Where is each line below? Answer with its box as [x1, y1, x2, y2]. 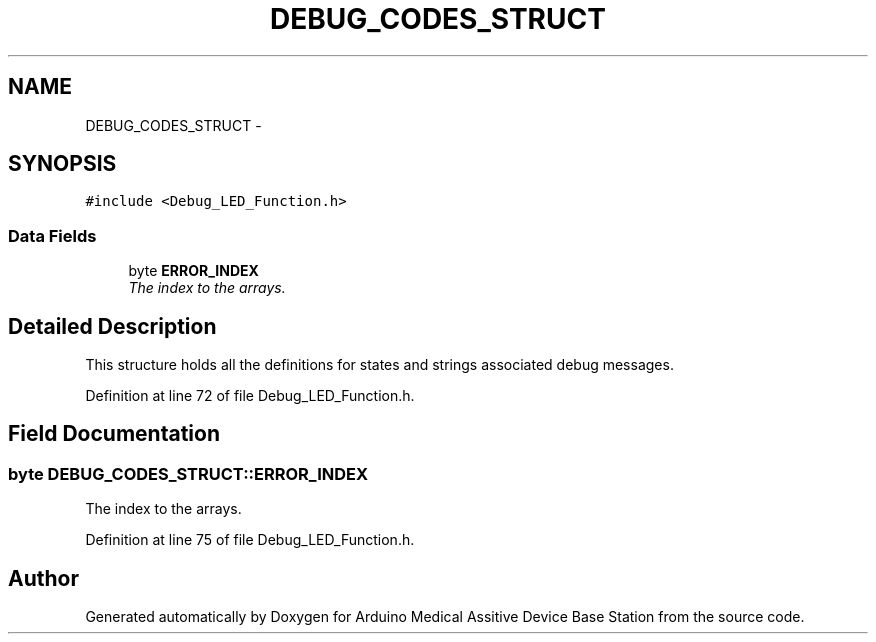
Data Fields [8, 225, 97, 246]
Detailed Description [8, 313, 217, 339]
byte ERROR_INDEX [128, 262, 259, 280]
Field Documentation [8, 421, 220, 447]
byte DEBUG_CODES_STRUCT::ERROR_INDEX [8, 463, 369, 484]
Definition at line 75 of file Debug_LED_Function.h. [85, 531, 415, 549]
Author [8, 565, 79, 591]
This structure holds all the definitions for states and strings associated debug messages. [85, 356, 674, 374]
